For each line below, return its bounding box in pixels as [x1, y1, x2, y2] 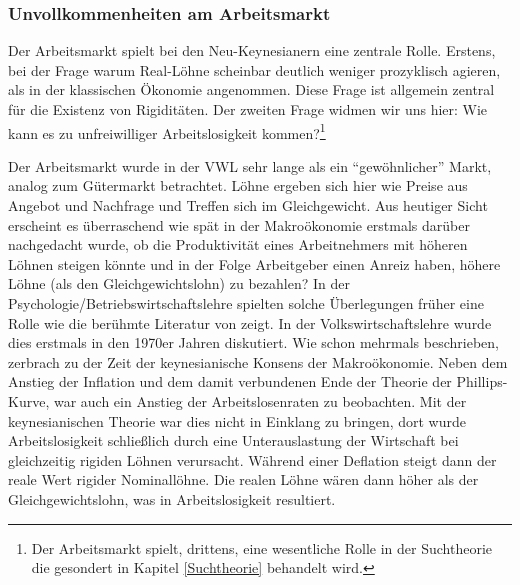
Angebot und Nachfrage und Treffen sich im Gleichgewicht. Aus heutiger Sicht [8, 195, 488, 216]
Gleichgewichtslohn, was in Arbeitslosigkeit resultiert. [8, 488, 336, 509]
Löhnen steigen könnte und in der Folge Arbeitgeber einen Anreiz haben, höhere [8, 253, 501, 274]
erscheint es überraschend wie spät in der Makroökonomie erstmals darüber [8, 214, 470, 235]
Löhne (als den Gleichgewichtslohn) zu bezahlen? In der [8, 273, 350, 294]
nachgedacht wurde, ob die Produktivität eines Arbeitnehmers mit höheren [8, 234, 468, 255]
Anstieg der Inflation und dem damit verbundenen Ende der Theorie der [8, 371, 452, 392]
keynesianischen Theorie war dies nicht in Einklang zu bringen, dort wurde [8, 410, 466, 431]
